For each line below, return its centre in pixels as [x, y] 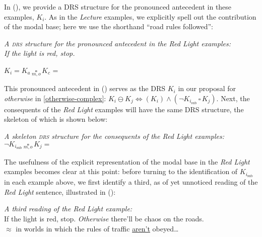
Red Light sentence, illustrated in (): [60, 191]
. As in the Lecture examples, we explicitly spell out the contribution [150, 16]
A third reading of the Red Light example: [68, 209]
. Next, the [233, 98]
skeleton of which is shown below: [56, 119]
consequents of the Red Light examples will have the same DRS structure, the [124, 109]
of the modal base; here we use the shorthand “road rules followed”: [109, 26]
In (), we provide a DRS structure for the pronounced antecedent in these [118, 7]
